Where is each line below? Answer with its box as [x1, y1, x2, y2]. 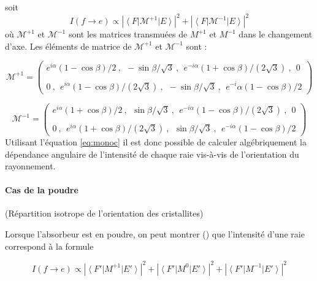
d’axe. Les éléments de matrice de [5, 39, 132, 52]
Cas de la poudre [5, 183, 78, 196]
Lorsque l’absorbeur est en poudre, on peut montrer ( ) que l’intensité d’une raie [5, 228, 305, 241]
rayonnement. [5, 160, 56, 172]
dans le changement [239, 28, 313, 40]
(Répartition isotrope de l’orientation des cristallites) [5, 207, 204, 220]
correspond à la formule [5, 239, 94, 252]
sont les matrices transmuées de [68, 28, 188, 40]
